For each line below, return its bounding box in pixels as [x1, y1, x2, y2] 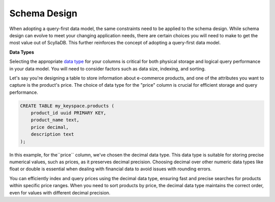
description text [31, 132, 74, 137]
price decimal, [31, 124, 69, 130]
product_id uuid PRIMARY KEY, [31, 110, 106, 116]
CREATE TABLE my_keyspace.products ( [20, 103, 115, 109]
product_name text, [31, 117, 80, 123]
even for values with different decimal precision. [9, 189, 111, 196]
